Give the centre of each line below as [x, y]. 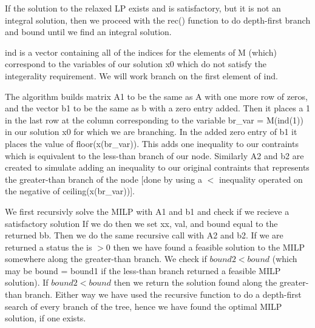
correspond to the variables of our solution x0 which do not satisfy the [136, 64]
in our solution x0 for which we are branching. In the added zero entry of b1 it [151, 132]
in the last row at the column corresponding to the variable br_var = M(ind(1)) [154, 120]
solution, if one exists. [46, 318]
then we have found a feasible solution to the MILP [209, 247]
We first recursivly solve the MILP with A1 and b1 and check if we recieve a [147, 211]
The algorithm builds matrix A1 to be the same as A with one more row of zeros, [156, 96]
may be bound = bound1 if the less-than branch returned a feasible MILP [143, 270]
